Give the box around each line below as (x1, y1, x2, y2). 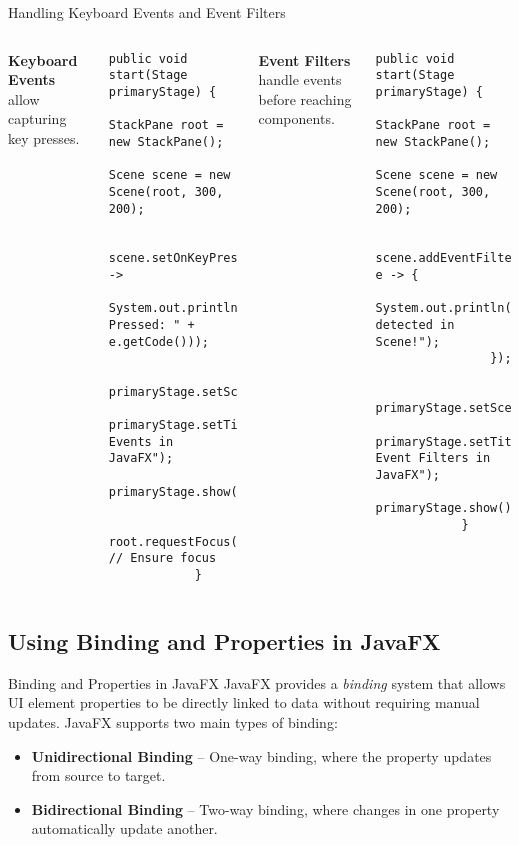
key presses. (8, 127, 80, 148)
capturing (8, 108, 67, 129)
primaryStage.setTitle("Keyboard (108, 418, 331, 433)
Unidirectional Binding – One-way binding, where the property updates (31, 745, 492, 766)
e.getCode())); (108, 334, 209, 349)
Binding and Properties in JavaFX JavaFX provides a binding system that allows (8, 672, 506, 693)
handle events (258, 69, 342, 90)
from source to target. (31, 765, 166, 786)
